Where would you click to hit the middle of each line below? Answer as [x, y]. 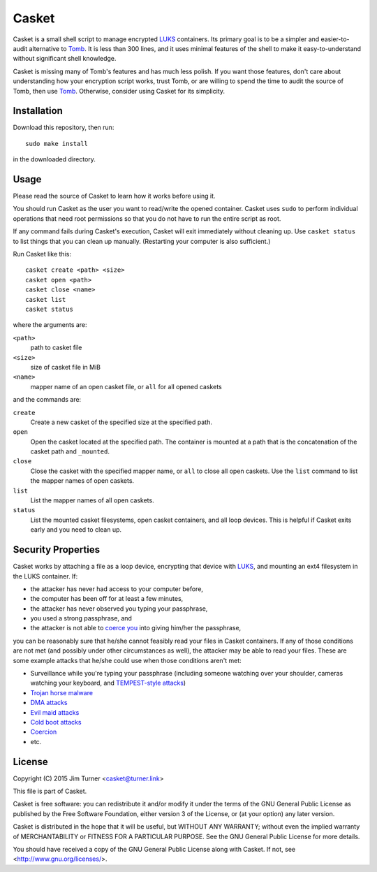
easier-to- [335, 39]
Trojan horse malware [62, 692]
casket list [46, 299]
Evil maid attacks [55, 712]
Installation [38, 111]
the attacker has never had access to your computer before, [117, 589]
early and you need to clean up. [76, 530]
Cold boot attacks [56, 722]
